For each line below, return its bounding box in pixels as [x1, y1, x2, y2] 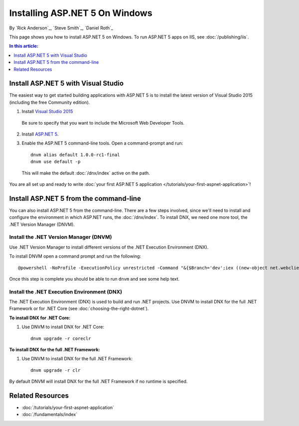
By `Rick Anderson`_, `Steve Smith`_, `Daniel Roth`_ [9, 25, 113, 31]
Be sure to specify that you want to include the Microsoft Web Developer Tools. [21, 120, 184, 126]
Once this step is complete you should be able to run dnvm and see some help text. [9, 276, 180, 282]
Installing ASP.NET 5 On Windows [9, 7, 152, 18]
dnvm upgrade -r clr [30, 367, 81, 373]
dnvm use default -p [30, 159, 81, 164]
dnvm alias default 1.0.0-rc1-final [30, 152, 120, 157]
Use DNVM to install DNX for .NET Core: [21, 324, 105, 330]
